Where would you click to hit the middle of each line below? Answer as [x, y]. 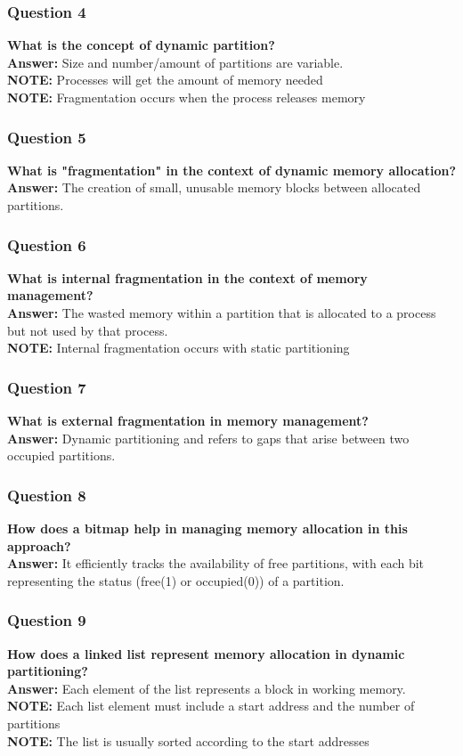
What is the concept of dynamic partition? [141, 45]
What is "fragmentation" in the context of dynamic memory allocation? [231, 170]
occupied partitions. [61, 455]
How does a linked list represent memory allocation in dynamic [206, 653]
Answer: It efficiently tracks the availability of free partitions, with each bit [216, 563]
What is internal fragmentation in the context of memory [187, 277]
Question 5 [47, 137]
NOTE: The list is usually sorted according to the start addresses [188, 740]
